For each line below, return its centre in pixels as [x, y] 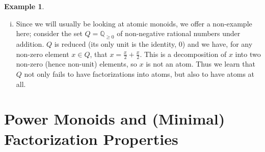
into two [248, 54]
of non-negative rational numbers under [179, 33]
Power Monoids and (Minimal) [115, 119]
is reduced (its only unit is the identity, [115, 43]
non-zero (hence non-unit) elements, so [76, 64]
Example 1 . [24, 6]
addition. [30, 43]
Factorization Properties [91, 139]
